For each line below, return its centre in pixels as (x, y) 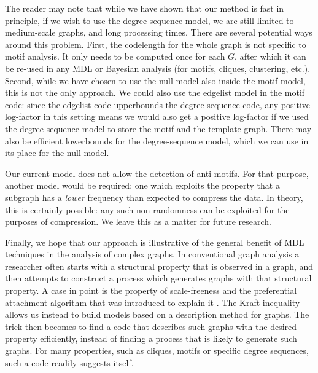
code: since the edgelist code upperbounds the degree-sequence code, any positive (158, 104)
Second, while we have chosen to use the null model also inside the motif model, (155, 80)
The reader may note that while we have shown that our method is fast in (145, 8)
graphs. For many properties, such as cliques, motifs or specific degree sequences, (157, 351)
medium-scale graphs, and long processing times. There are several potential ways (159, 32)
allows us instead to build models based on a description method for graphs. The (157, 314)
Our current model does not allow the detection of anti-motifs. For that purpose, (157, 173)
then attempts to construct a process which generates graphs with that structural (158, 278)
